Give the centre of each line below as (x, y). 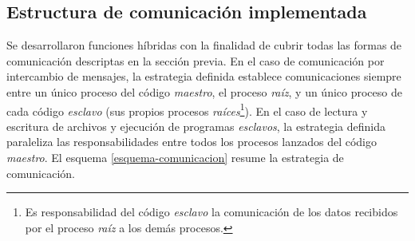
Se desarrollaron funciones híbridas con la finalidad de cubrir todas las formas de (204, 45)
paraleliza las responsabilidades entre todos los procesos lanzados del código (192, 142)
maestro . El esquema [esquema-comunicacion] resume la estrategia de (175, 158)
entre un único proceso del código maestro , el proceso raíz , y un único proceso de (204, 91)
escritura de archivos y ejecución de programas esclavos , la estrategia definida (196, 126)
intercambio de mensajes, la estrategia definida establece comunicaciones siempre (204, 76)
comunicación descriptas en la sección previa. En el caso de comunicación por (196, 60)
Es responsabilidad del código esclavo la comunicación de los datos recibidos (211, 212)
